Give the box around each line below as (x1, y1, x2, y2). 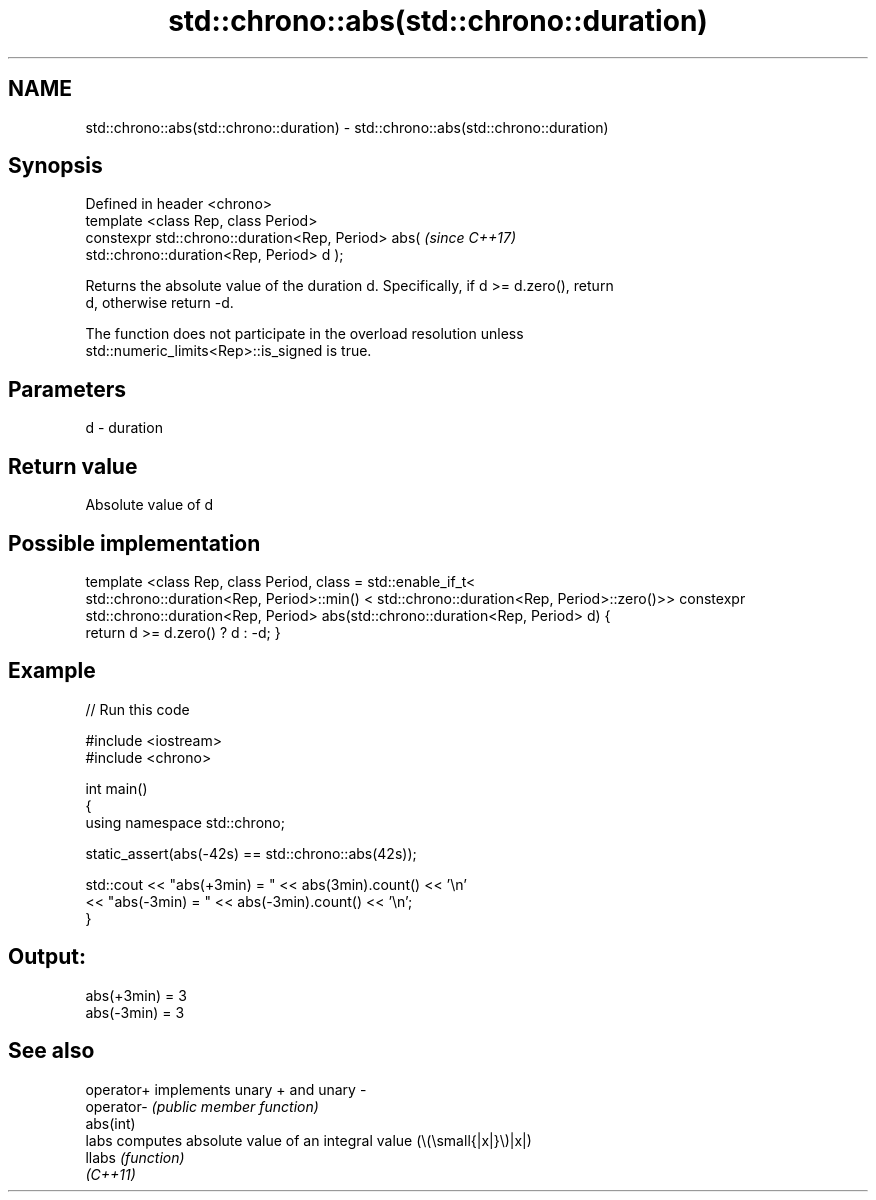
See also (8, 1038, 95, 1064)
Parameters (8, 376, 126, 402)
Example (8, 658, 96, 684)
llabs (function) (85, 1148, 185, 1166)
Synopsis (8, 153, 103, 179)
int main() (85, 779, 148, 797)
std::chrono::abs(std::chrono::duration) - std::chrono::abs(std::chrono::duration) (85, 118, 609, 136)
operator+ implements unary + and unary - (85, 1080, 367, 1098)
